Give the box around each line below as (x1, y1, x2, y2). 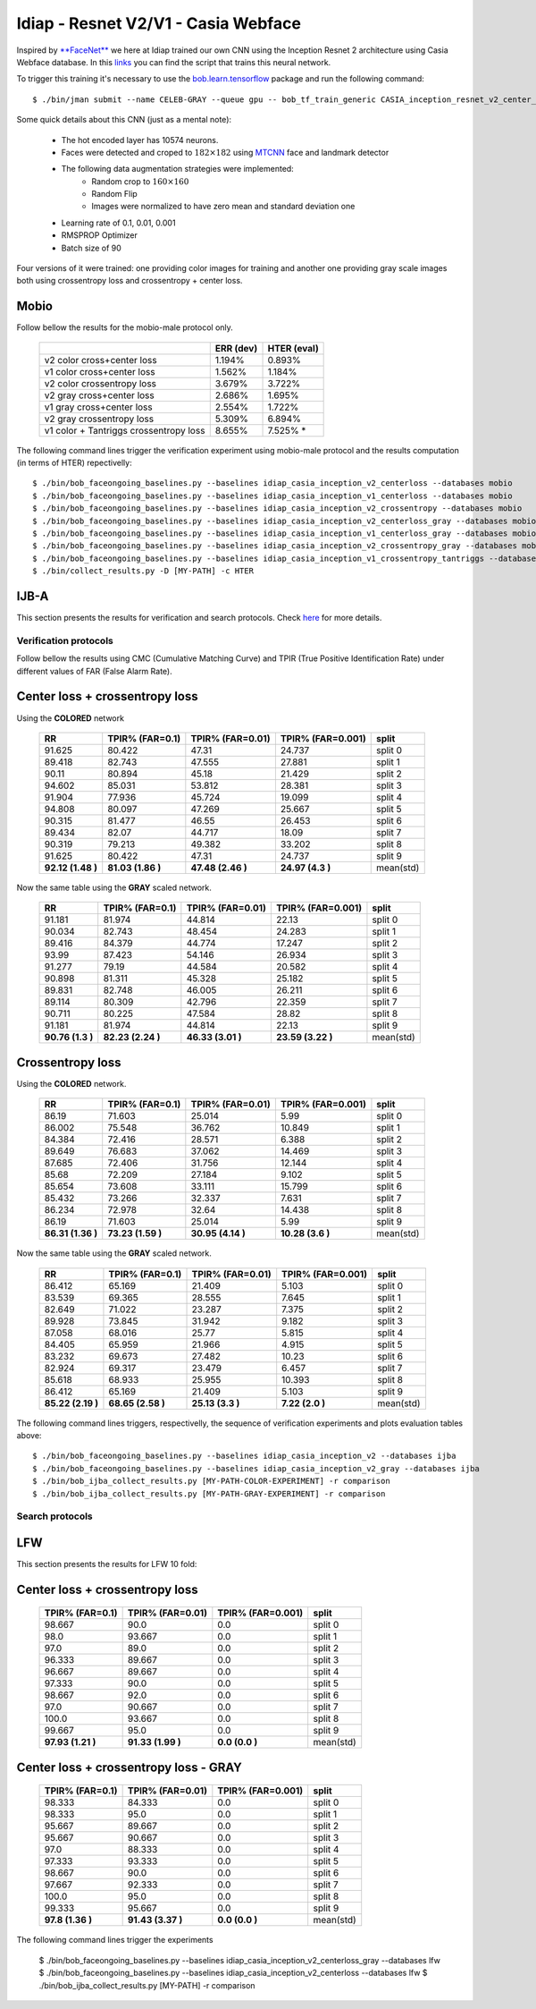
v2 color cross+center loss (44, 353, 157, 366)
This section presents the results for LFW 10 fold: (16, 1559, 197, 1570)
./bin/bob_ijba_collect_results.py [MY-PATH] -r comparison (38, 1979, 255, 1990)
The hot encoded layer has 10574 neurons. (61, 134, 219, 145)
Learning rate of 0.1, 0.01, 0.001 (61, 217, 176, 228)
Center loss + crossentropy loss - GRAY (16, 1759, 243, 1775)
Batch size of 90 (61, 242, 122, 253)
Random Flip (91, 189, 138, 199)
